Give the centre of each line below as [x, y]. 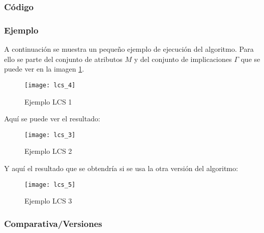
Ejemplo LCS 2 [48, 151]
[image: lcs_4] [50, 85]
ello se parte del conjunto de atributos [63, 59]
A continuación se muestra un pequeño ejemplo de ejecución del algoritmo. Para [129, 49]
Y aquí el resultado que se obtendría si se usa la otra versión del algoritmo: [121, 168]
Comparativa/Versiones [53, 223]
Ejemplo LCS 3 [48, 201]
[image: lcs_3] [50, 135]
